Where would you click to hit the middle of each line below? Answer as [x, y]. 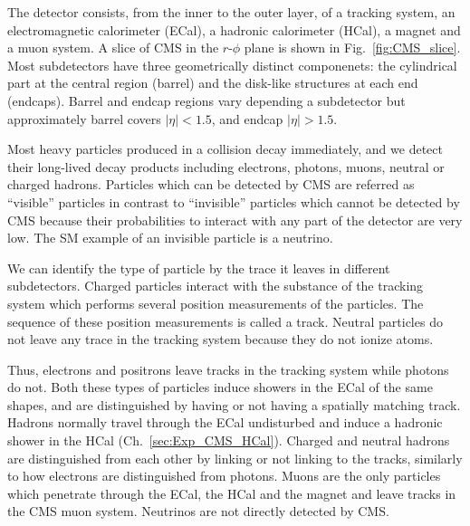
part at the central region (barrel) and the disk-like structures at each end [213, 83]
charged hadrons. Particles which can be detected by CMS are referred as [211, 184]
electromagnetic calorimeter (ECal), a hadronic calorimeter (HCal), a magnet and [234, 29]
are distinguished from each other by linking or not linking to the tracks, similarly [235, 458]
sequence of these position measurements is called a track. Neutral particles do [225, 321]
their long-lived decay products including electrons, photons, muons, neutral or [226, 166]
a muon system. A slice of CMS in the [113, 48]
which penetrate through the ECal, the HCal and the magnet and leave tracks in [232, 493]
